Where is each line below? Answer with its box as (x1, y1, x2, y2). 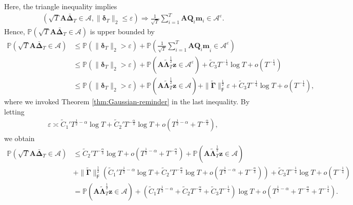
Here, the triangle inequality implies (4, 1, 117, 11)
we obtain (4, 133, 35, 144)
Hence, (4, 26, 25, 36)
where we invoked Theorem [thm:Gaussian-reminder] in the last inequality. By (4, 96, 250, 106)
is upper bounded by (90, 26, 155, 36)
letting (4, 106, 25, 117)
